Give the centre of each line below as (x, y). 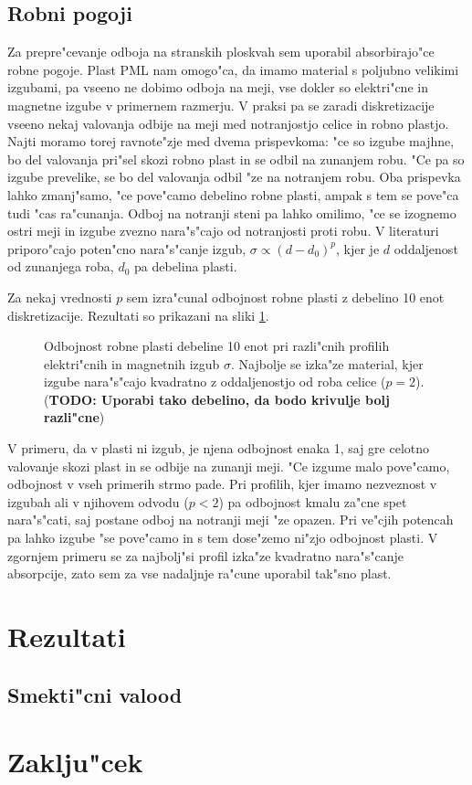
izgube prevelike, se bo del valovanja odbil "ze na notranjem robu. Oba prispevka (234, 177)
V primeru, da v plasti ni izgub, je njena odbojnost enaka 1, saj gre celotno (218, 448)
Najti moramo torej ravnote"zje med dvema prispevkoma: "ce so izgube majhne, (231, 141)
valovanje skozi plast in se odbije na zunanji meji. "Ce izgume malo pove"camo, (229, 466)
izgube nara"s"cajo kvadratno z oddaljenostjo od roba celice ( (215, 382)
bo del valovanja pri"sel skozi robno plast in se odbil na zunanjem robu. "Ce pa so (236, 159)
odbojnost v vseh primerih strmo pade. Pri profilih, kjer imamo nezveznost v (222, 484)
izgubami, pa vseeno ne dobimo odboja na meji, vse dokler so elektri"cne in (218, 87)
